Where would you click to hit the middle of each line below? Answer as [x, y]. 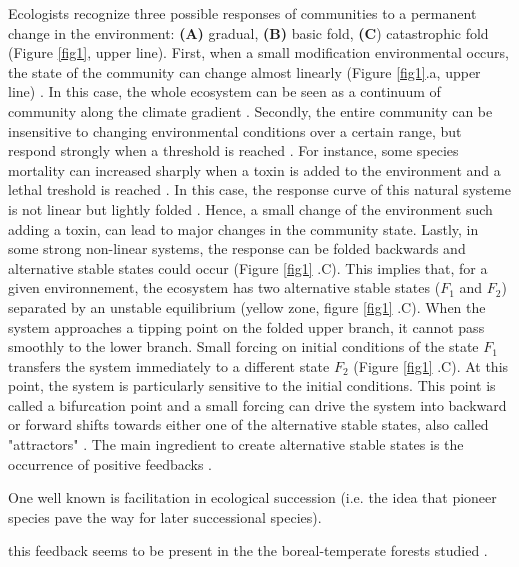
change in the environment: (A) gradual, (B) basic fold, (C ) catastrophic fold [248, 32]
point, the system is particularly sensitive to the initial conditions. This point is [252, 385]
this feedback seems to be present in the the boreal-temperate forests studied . [248, 550]
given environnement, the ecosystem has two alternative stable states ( [224, 287]
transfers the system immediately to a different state [169, 365]
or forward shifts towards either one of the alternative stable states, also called [248, 424]
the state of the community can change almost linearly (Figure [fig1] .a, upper [244, 71]
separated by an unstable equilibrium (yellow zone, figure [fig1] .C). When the [247, 306]
